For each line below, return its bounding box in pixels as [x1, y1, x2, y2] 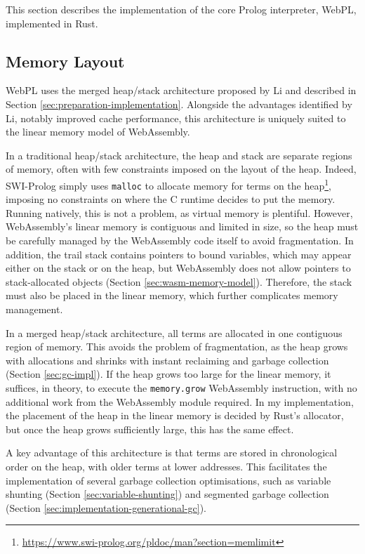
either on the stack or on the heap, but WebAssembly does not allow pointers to [6, 260, 351, 275]
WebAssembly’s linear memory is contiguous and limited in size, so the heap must [6, 219, 359, 234]
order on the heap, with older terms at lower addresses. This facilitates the [6, 459, 327, 474]
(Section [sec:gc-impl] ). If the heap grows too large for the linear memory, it [6, 367, 331, 381]
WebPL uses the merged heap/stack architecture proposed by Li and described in [6, 83, 357, 98]
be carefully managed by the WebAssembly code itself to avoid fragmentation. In [6, 233, 354, 248]
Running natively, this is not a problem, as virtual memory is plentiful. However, [6, 205, 353, 220]
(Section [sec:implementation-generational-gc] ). [6, 500, 206, 515]
